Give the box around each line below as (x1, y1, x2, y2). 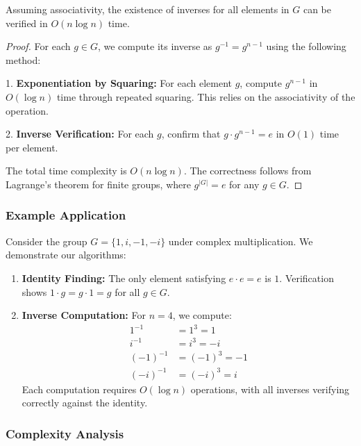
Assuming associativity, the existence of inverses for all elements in (6, 2, 289, 16)
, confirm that (161, 126, 221, 141)
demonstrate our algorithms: (6, 247, 126, 262)
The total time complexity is (6, 163, 127, 178)
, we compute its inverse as (97, 39, 212, 53)
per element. (6, 140, 58, 154)
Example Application (6, 206, 126, 224)
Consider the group (6, 233, 87, 248)
